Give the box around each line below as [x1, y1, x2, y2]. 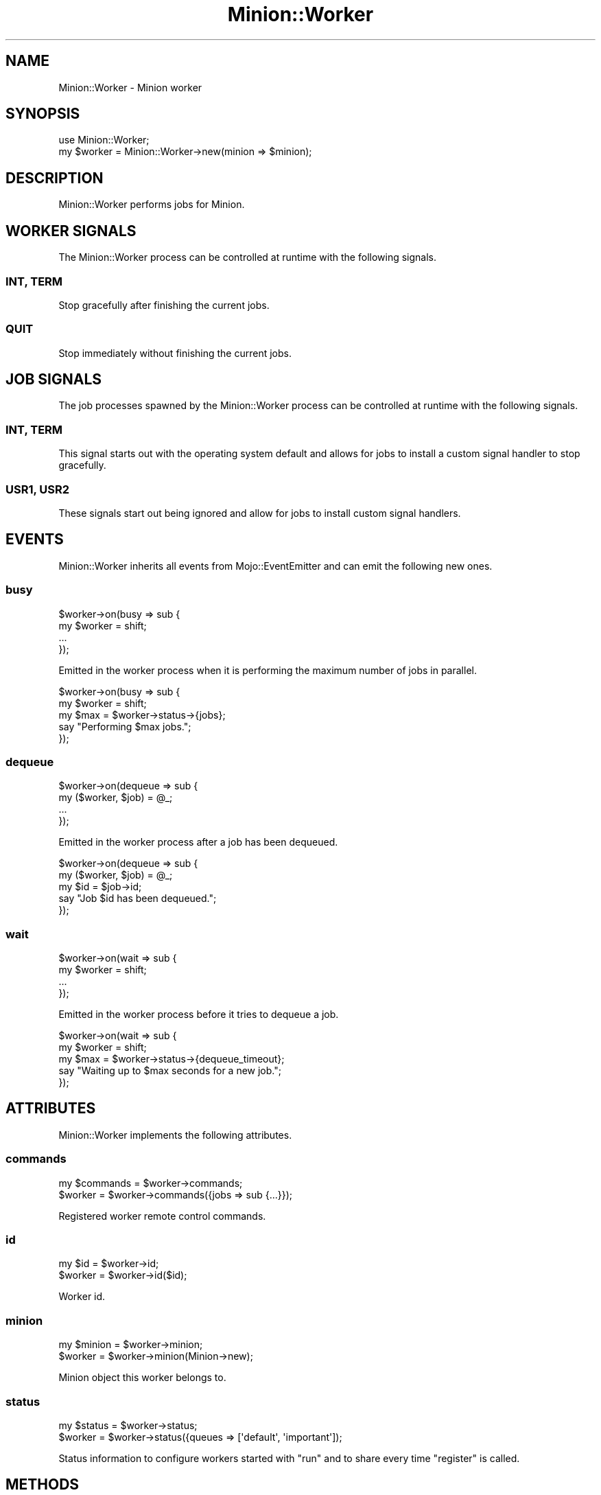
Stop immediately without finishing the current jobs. [58, 347, 292, 359]
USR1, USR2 [5, 482, 70, 496]
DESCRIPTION [5, 169, 104, 187]
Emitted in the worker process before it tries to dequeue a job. [58, 1008, 339, 1021]
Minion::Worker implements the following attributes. [58, 1128, 292, 1141]
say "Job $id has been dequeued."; [58, 892, 217, 905]
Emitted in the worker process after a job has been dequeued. [58, 836, 338, 848]
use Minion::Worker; [58, 134, 150, 146]
